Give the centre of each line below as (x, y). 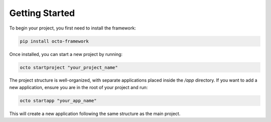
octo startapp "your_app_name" (58, 100)
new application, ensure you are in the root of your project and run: (79, 87)
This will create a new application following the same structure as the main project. (95, 113)
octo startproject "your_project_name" (69, 67)
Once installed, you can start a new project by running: (66, 54)
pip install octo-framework (54, 41)
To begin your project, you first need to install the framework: (73, 28)
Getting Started (42, 13)
